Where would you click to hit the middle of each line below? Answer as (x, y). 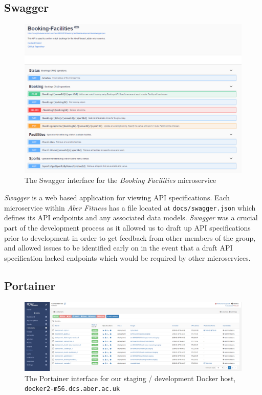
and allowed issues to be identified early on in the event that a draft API (118, 248)
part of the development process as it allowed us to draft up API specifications (127, 227)
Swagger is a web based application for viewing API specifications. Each (117, 197)
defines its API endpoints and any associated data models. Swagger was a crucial (131, 217)
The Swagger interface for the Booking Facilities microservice (121, 180)
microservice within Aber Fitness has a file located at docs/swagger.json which (130, 207)
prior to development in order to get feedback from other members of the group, (130, 237)
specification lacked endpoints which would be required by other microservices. (127, 257)
